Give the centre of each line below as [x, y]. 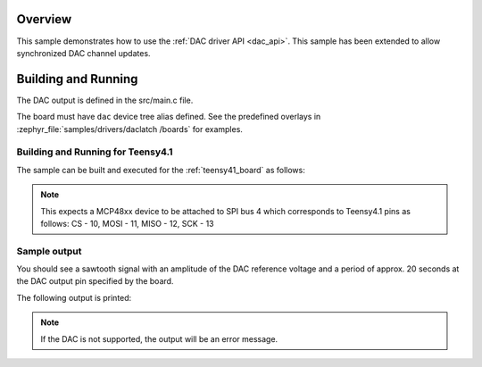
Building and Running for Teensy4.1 [95, 152]
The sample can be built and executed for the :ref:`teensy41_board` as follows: [161, 170]
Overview [44, 19]
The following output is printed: [74, 297]
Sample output [49, 251]
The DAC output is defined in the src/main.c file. [105, 100]
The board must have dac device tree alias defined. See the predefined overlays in [169, 117]
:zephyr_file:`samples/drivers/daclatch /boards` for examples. [129, 129]
